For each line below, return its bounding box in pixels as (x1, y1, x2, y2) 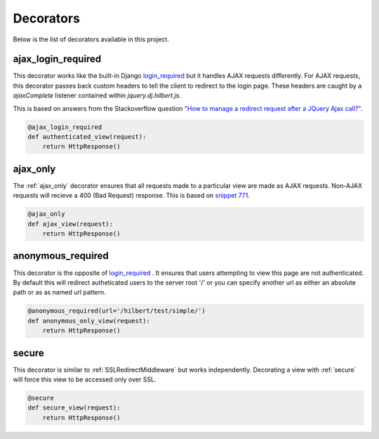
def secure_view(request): (27, 404, 121, 412)
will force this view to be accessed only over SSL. (13, 375, 157, 384)
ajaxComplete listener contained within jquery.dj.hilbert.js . (13, 91, 182, 100)
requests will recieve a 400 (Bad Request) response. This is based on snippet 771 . (13, 191, 251, 200)
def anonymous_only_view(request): (27, 316, 150, 325)
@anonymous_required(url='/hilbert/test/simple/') (27, 307, 206, 315)
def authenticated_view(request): (27, 133, 147, 140)
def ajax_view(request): (27, 219, 114, 228)
